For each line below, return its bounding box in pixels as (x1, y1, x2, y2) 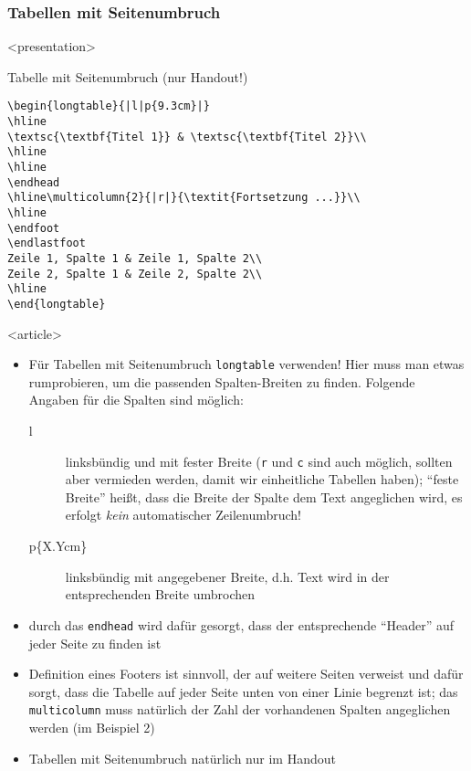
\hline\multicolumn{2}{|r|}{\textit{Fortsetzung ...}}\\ (7, 191, 361, 205)
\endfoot (7, 221, 60, 235)
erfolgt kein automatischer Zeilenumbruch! (65, 505, 301, 524)
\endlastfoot (7, 237, 86, 250)
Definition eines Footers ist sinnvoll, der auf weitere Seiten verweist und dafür (28, 664, 464, 683)
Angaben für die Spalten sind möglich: (28, 390, 244, 409)
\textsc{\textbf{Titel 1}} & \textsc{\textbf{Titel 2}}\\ (7, 130, 367, 143)
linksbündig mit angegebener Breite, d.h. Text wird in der (65, 566, 390, 586)
